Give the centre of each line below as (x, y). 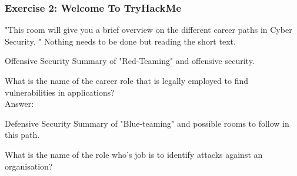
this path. (22, 135)
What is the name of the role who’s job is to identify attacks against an (134, 154)
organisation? (29, 166)
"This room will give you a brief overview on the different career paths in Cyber (148, 30)
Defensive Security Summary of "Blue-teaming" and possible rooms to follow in (147, 123)
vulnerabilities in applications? (60, 92)
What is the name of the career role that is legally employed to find (127, 80)
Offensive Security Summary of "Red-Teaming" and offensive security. (130, 61)
